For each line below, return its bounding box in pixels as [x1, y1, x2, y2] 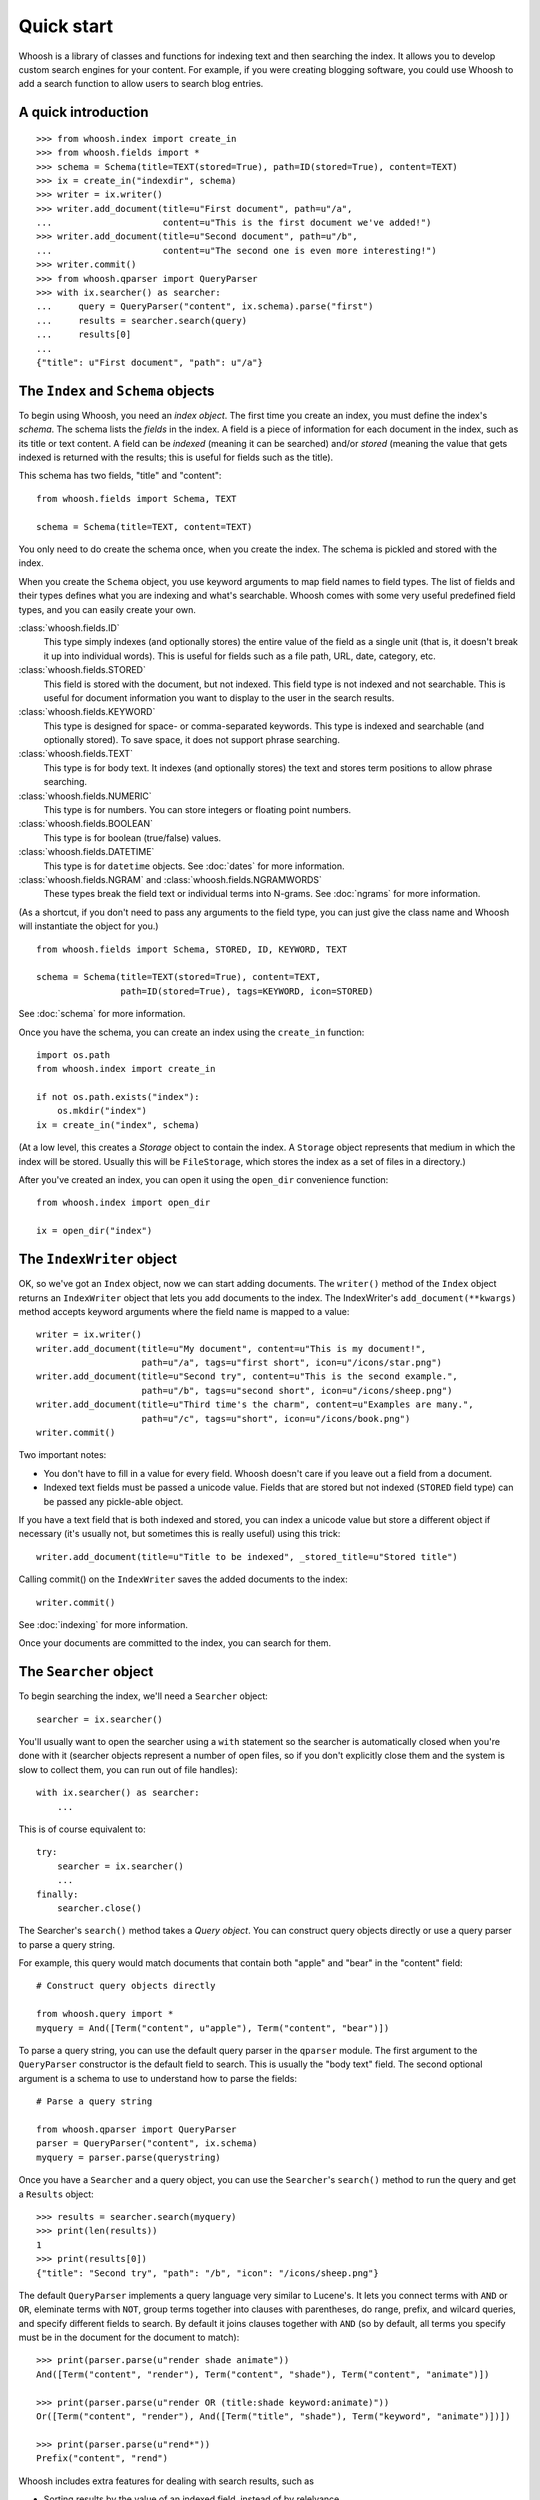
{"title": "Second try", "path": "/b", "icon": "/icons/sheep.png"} [36, 2267, 379, 2279]
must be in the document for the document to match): [18, 2331, 240, 2344]
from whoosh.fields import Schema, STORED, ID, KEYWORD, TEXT [36, 943, 348, 955]
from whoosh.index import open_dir [36, 1197, 211, 1209]
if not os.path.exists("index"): [36, 1091, 200, 1103]
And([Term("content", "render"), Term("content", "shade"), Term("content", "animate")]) [36, 2368, 490, 2380]
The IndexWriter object [18, 1251, 177, 1268]
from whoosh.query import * [36, 2008, 174, 2020]
